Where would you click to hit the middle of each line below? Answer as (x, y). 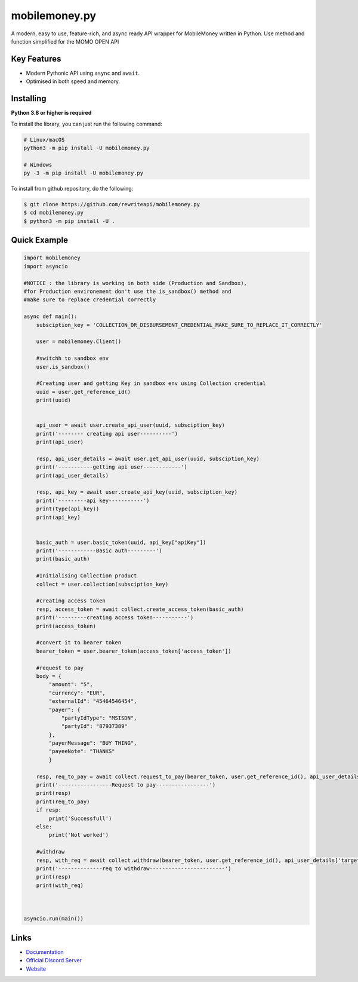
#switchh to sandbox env (72, 358)
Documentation (45, 952)
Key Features (36, 59)
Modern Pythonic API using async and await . (83, 73)
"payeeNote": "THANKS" (82, 751)
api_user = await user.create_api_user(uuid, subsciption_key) (131, 425)
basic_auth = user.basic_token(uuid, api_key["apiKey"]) (121, 542)
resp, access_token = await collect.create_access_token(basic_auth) (140, 609)
